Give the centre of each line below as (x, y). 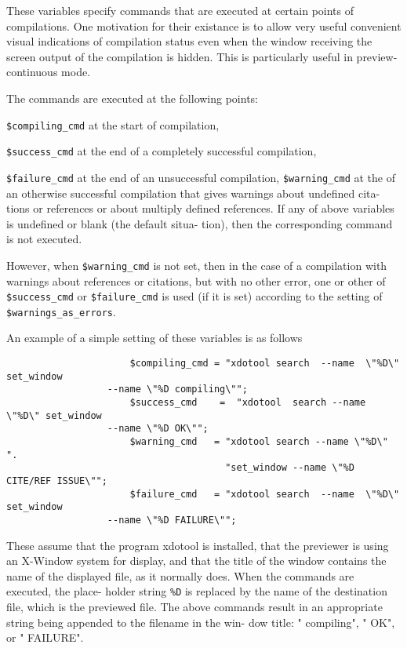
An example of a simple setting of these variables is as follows (154, 338)
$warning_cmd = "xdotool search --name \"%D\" (259, 442)
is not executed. (44, 239)
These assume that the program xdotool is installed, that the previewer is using (198, 545)
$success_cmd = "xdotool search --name (248, 403)
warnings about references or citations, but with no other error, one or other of (196, 280)
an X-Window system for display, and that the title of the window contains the (196, 561)
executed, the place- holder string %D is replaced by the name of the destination (197, 591)
